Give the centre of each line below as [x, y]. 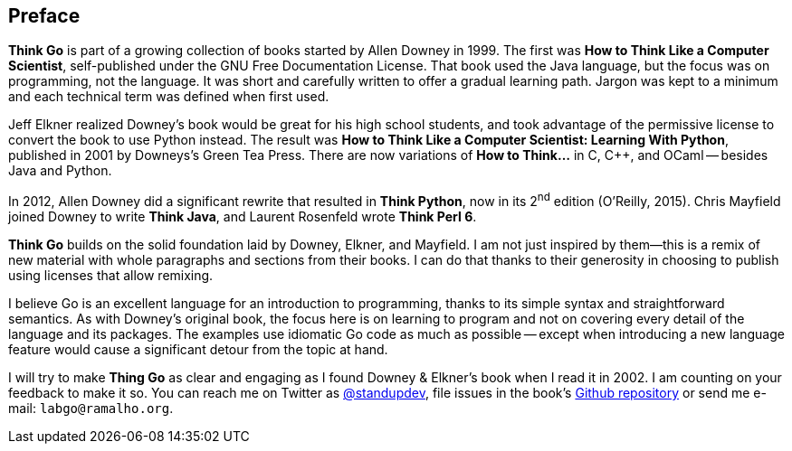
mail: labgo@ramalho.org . [91, 409]
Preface [44, 16]
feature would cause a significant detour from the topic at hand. [198, 350]
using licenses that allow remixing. [111, 276]
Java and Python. [60, 171]
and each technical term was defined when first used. [169, 97]
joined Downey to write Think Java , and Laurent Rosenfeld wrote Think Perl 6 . [243, 217]
